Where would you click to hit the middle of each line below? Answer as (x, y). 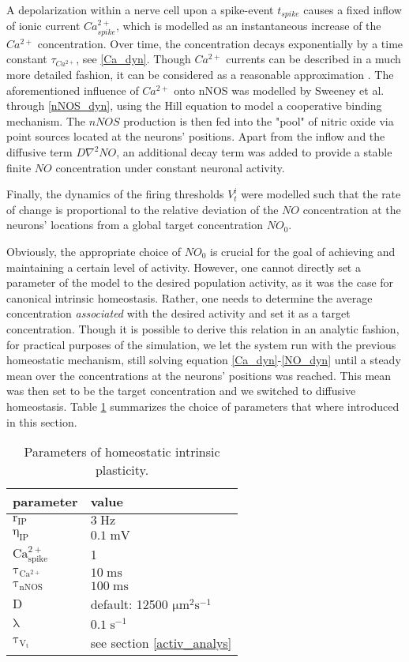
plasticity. (122, 470)
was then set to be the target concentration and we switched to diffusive (181, 391)
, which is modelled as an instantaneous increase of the (248, 26)
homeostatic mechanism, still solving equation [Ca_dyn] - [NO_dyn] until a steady (204, 360)
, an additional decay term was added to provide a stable (254, 152)
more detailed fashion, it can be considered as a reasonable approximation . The (200, 75)
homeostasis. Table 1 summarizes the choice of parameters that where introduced (203, 406)
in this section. (42, 421)
